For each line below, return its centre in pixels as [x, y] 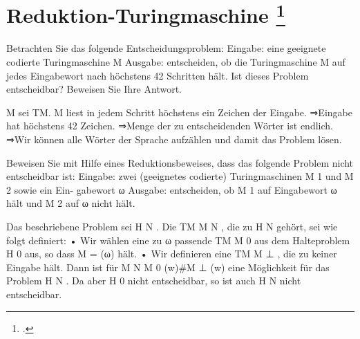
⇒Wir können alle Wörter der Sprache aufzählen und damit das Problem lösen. [174, 139]
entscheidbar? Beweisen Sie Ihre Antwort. [94, 89]
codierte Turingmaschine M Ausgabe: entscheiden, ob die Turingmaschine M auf [176, 62]
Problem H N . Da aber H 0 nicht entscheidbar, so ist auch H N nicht [154, 281]
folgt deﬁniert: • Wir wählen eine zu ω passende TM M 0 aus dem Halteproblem [178, 240]
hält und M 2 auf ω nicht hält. [71, 203]
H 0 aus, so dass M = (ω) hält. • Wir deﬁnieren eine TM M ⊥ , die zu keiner [172, 254]
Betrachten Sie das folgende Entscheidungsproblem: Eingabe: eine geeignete [166, 48]
